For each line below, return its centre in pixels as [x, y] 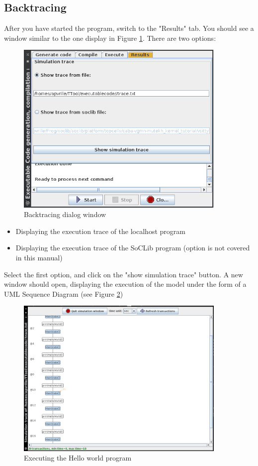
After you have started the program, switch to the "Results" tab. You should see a [129, 28]
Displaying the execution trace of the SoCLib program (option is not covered [133, 248]
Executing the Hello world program [78, 458]
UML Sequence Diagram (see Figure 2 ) [64, 293]
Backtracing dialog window [65, 214]
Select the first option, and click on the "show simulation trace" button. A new [124, 274]
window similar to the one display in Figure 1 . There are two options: [110, 38]
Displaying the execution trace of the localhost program [100, 231]
